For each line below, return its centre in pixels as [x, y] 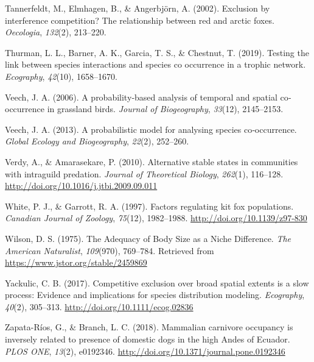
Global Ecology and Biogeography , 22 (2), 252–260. [97, 141]
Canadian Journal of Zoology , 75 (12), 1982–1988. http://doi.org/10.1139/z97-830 [156, 218]
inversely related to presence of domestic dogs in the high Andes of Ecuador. [148, 339]
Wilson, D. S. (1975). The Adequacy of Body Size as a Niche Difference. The [148, 238]
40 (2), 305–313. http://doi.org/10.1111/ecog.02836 [99, 306]
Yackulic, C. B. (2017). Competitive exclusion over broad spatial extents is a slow [157, 282]
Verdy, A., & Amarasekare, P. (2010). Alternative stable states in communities [152, 161]
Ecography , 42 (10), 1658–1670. [61, 76]
